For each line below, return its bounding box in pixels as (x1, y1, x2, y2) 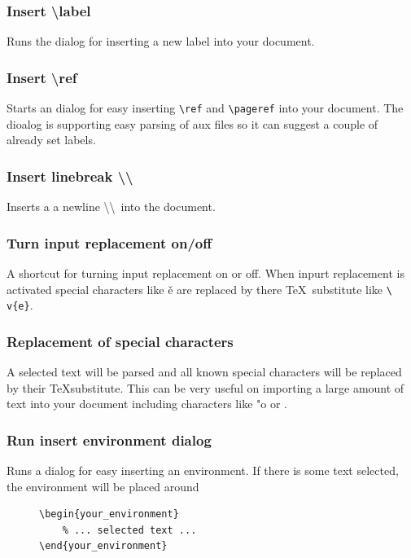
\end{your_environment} (39, 540, 168, 552)
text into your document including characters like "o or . (7, 395, 287, 412)
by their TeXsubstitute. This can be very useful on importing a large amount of (7, 379, 404, 396)
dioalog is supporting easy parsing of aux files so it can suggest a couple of (7, 115, 378, 132)
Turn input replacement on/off (7, 232, 212, 253)
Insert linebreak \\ (7, 165, 133, 186)
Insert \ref (7, 67, 77, 87)
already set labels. (7, 131, 96, 148)
